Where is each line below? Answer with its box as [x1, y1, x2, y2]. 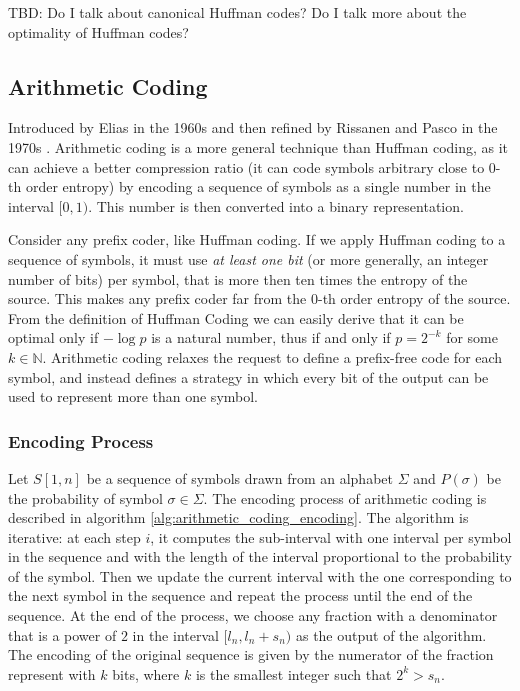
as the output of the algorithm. [295, 624, 487, 645]
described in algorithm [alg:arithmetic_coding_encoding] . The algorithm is [8, 507, 469, 528]
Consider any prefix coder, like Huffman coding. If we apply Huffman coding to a [8, 229, 506, 250]
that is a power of [8, 624, 117, 645]
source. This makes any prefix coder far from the [8, 288, 307, 309]
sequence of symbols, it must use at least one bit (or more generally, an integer [8, 248, 489, 269]
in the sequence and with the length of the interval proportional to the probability [8, 546, 512, 567]
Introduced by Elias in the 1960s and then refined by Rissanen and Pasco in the [8, 117, 498, 138]
